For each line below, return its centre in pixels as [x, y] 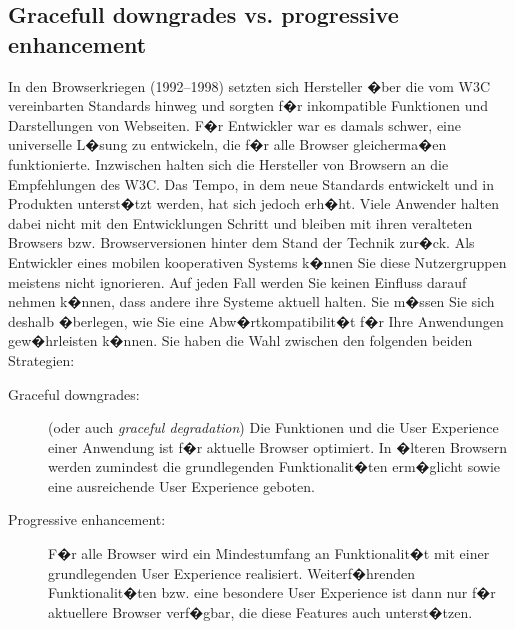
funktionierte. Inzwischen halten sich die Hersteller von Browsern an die [228, 163]
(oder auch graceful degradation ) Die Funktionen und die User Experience [273, 427]
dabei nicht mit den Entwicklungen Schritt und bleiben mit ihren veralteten [240, 222]
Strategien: [41, 359]
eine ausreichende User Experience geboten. [181, 485]
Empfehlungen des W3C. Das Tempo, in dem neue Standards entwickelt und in [251, 183]
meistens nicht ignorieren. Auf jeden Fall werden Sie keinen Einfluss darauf [237, 281]
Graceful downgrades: [74, 393]
